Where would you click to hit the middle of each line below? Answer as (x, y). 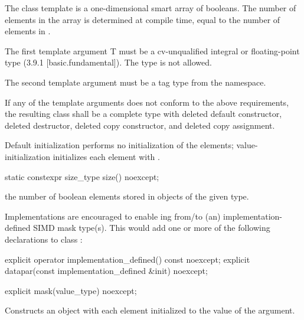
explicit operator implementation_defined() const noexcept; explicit (128, 259)
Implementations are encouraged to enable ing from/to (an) (113, 216)
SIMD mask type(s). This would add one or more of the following (152, 228)
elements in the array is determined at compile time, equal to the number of (143, 19)
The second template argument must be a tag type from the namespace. (135, 82)
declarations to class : (44, 239)
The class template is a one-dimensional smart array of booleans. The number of (151, 8)
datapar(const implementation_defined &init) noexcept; (106, 271)
